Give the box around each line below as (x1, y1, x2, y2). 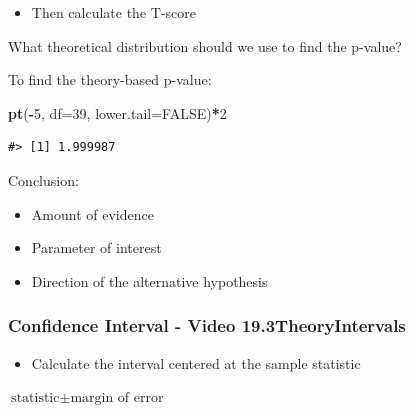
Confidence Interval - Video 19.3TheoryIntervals (8, 313, 406, 338)
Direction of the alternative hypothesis (31, 270, 268, 291)
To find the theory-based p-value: (8, 69, 212, 90)
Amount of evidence (31, 203, 154, 224)
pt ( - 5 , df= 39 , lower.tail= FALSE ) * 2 (8, 102, 227, 123)
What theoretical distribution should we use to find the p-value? (8, 35, 402, 56)
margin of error (70, 391, 164, 406)
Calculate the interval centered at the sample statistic (31, 352, 361, 373)
